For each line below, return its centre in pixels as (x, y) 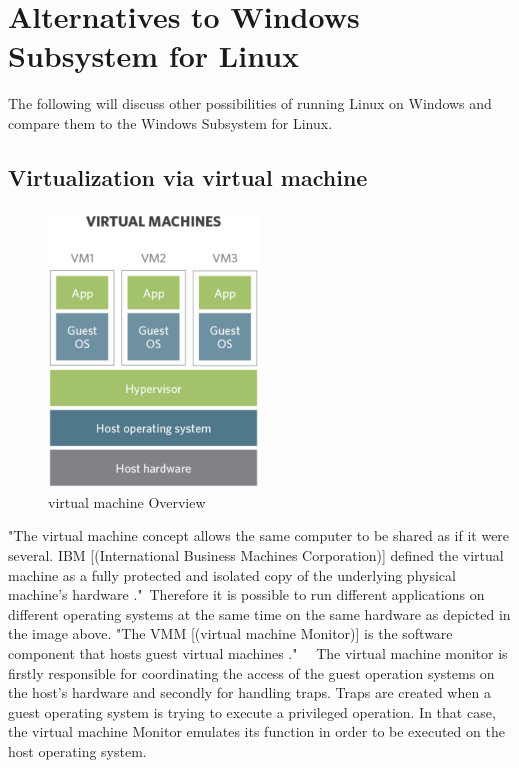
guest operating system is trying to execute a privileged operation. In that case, (252, 711)
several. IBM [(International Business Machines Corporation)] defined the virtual (256, 555)
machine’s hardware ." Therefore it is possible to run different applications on (246, 594)
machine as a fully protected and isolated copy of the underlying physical (232, 574)
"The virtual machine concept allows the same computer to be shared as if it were (259, 535)
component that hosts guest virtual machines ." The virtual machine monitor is (258, 653)
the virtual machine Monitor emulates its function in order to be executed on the (256, 731)
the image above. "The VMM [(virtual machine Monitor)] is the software (230, 633)
